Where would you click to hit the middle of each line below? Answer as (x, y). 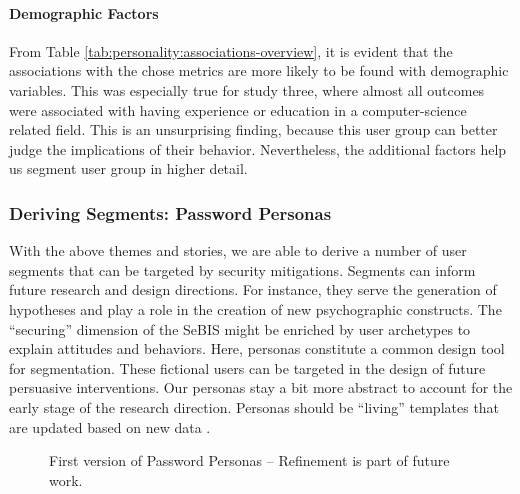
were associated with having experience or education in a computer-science (238, 109)
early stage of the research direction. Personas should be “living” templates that (254, 406)
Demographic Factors (84, 12)
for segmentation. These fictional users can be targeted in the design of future (247, 367)
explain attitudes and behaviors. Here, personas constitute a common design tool (257, 348)
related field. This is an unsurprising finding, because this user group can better (253, 129)
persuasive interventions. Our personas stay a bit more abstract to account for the (261, 387)
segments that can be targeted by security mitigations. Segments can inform (242, 269)
